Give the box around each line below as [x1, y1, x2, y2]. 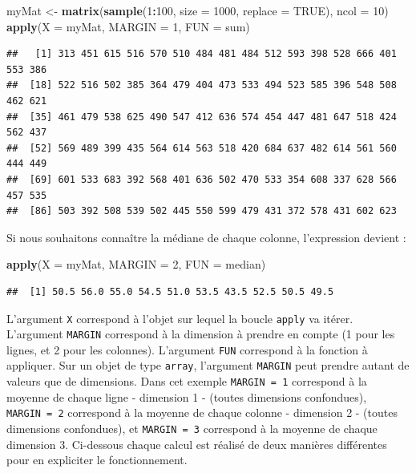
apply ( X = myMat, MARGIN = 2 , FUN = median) [6, 256, 266, 273]
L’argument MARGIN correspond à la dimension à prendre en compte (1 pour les [6, 325, 395, 342]
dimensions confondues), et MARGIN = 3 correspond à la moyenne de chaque [6, 420, 378, 437]
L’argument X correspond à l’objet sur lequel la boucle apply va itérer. [6, 309, 353, 326]
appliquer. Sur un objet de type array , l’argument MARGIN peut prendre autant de [6, 357, 410, 374]
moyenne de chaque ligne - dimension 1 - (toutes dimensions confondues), [6, 388, 367, 405]
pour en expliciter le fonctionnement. [6, 451, 188, 468]
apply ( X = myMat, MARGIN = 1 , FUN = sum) [6, 18, 250, 34]
